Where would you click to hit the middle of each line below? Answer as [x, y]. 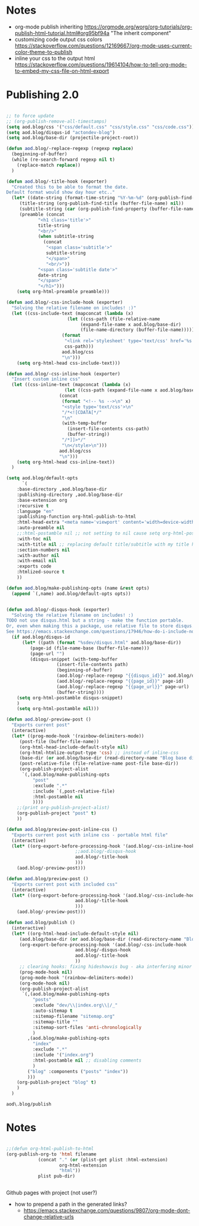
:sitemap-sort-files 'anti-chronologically [87, 1027]
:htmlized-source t [41, 572]
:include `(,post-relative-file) [74, 791]
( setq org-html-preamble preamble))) [63, 292]
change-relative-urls [49, 1217]
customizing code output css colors [58, 39]
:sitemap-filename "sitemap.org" [74, 1016]
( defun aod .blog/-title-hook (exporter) [57, 181]
